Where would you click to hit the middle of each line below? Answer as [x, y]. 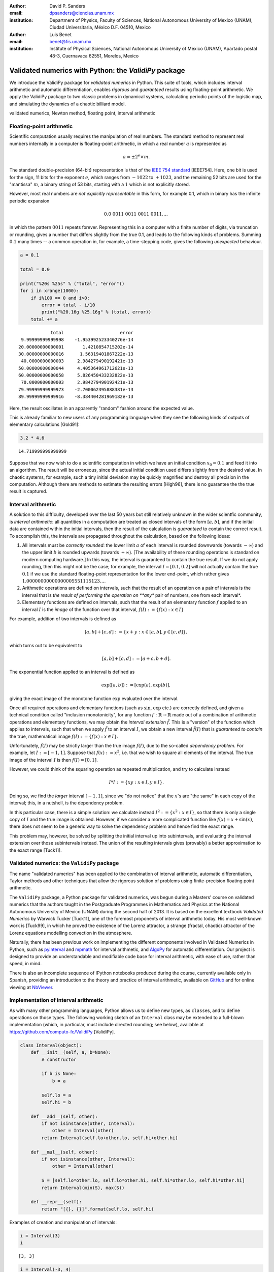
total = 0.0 [35, 269]
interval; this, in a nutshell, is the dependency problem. [66, 803]
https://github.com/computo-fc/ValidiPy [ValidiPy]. [62, 1032]
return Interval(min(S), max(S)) [83, 1188]
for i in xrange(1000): [50, 291]
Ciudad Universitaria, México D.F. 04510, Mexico [100, 27]
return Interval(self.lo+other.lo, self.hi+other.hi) [110, 1138]
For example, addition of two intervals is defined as [63, 619]
